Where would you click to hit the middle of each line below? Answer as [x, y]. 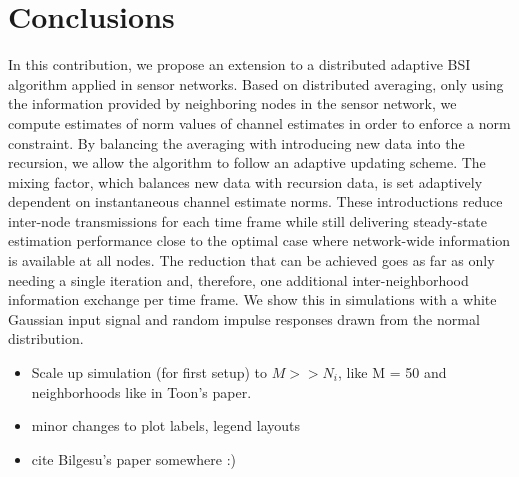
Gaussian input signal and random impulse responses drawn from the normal [244, 318]
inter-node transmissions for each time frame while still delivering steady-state [248, 220]
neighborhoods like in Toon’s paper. [141, 391]
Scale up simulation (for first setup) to [149, 372]
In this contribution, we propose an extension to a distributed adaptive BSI [239, 64]
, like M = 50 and [392, 372]
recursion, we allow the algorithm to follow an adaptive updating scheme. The [247, 162]
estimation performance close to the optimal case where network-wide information [259, 240]
